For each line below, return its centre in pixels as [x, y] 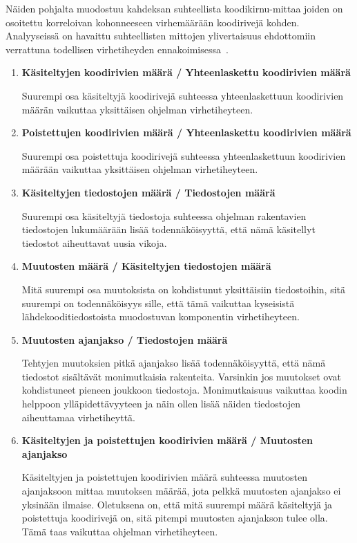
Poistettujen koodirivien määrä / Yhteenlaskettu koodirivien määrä [186, 132]
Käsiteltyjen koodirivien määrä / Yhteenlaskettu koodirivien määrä [186, 72]
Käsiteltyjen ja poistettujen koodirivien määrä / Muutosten [167, 440]
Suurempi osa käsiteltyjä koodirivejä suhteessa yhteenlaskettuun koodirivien [183, 95]
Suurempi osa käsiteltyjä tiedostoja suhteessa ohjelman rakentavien [164, 215]
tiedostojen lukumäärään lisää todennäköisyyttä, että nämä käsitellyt [168, 229]
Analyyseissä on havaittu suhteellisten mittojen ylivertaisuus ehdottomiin [161, 36]
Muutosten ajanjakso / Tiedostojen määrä [125, 339]
